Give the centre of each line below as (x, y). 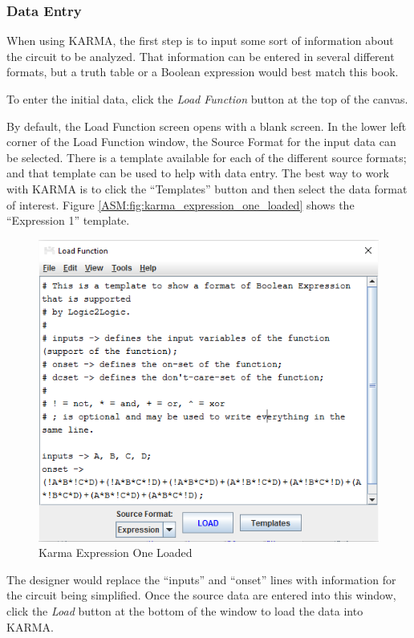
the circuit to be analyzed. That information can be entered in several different (201, 56)
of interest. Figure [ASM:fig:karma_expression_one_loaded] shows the (181, 204)
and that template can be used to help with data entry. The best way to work (198, 173)
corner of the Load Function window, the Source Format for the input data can (201, 142)
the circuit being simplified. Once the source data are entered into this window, (201, 595)
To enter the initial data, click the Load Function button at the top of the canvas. (207, 99)
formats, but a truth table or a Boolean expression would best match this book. (203, 72)
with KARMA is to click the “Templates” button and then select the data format (207, 188)
